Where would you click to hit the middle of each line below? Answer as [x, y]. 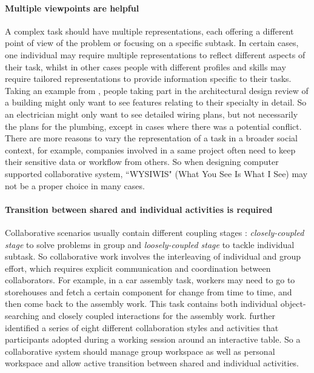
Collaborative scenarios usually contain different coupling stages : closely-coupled [155, 232]
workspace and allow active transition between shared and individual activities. [152, 363]
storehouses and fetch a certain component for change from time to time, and [149, 291]
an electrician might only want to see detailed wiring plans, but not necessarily [152, 114]
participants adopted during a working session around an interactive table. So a [153, 339]
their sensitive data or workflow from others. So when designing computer [142, 162]
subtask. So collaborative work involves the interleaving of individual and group [153, 256]
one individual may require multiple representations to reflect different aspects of [155, 54]
